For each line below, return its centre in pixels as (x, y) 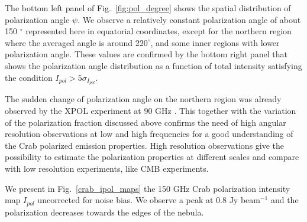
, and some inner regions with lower (215, 42)
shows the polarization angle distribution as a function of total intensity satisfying (153, 65)
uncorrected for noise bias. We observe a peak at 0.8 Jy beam (149, 200)
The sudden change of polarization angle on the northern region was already (143, 99)
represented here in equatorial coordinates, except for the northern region (159, 31)
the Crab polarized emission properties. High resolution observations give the (145, 145)
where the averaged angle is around (69, 42)
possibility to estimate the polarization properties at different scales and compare (152, 157)
